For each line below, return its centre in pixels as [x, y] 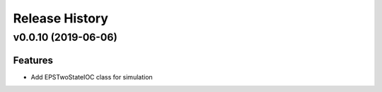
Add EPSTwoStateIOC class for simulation [92, 77]
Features [33, 60]
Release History [61, 18]
